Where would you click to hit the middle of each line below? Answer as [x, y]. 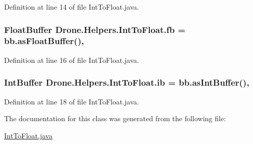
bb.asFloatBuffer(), [44, 41]
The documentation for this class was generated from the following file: [115, 118]
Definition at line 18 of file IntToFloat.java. [72, 101]
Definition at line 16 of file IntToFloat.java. [72, 60]
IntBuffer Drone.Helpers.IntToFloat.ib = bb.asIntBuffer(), [127, 82]
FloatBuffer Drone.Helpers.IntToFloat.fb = [95, 29]
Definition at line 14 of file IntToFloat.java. [72, 7]
